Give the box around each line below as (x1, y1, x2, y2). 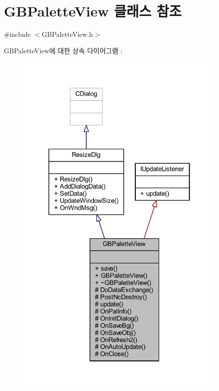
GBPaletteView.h (42, 29, 93, 39)
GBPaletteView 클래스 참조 (4, 1, 182, 21)
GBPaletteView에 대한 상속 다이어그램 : (4, 45, 123, 55)
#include (4, 29, 31, 39)
